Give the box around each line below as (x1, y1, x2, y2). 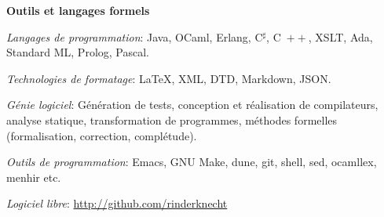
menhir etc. (6, 168, 61, 185)
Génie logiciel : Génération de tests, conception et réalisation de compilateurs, (6, 96, 379, 113)
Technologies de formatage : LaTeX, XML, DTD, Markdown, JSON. (6, 70, 331, 86)
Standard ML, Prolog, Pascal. (6, 44, 149, 60)
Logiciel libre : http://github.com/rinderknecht (6, 195, 228, 212)
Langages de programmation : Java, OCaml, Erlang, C (6, 28, 263, 45)
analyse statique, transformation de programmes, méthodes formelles (6, 111, 338, 128)
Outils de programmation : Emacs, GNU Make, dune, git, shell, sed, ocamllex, (6, 154, 377, 170)
